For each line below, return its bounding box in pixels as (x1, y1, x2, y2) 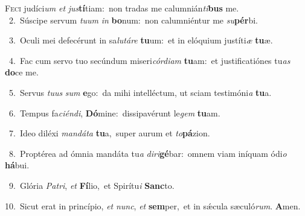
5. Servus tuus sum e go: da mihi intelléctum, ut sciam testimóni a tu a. (8, 86, 272, 98)
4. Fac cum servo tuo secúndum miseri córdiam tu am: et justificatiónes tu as (8, 54, 291, 66)
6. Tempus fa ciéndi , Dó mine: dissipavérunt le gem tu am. (8, 106, 220, 119)
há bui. (5, 159, 30, 171)
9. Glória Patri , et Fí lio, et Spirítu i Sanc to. (8, 179, 175, 191)
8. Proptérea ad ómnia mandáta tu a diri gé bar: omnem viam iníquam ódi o (8, 147, 287, 159)
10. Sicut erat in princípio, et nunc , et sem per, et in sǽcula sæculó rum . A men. (5, 199, 301, 212)
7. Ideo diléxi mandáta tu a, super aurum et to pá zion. (8, 127, 210, 139)
